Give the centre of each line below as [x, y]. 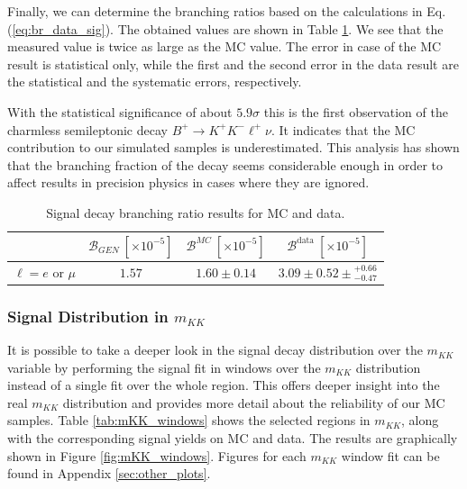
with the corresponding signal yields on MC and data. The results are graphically [233, 438]
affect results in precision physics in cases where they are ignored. [188, 182]
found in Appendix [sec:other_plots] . [109, 473]
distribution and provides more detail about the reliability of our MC [254, 402]
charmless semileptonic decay [87, 129]
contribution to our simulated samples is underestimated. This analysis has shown [233, 147]
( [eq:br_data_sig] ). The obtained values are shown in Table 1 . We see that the [225, 28]
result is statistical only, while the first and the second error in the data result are [233, 63]
